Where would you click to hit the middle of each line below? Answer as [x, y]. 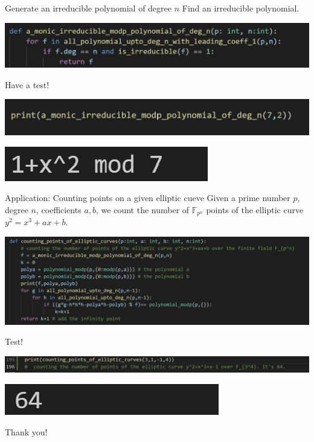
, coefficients [59, 209]
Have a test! [27, 84]
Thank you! [26, 431]
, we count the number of [143, 209]
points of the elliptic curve [255, 209]
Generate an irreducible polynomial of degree [88, 8]
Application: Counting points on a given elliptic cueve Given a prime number [148, 198]
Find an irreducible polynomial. [241, 8]
